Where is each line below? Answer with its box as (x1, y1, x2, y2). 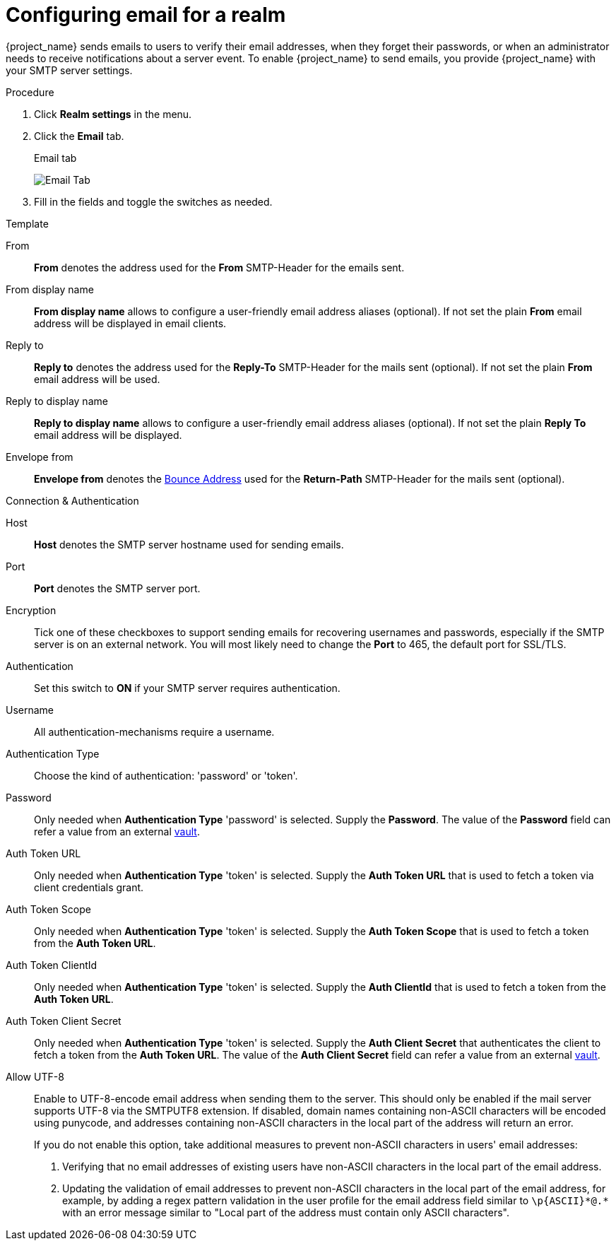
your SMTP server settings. (6, 64, 133, 76)
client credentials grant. (34, 881, 144, 893)
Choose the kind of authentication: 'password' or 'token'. (34, 769, 298, 782)
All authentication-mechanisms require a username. (34, 725, 275, 738)
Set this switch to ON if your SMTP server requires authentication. (34, 681, 340, 694)
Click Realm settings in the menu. (34, 107, 192, 120)
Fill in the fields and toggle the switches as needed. (34, 195, 273, 208)
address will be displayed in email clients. (34, 317, 227, 329)
